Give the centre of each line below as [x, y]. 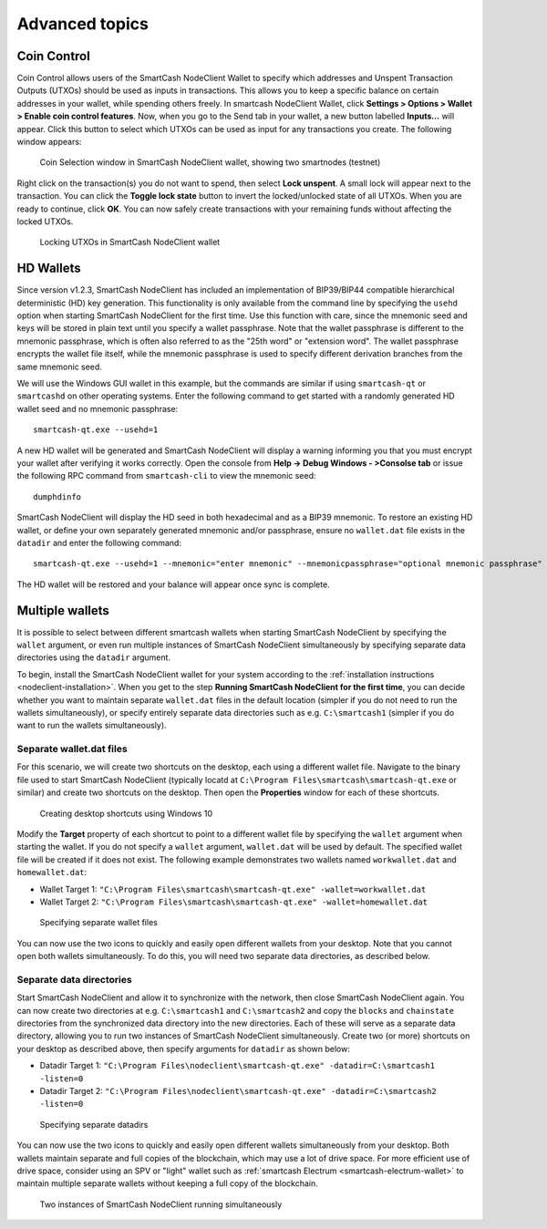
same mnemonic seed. [59, 367]
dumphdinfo [57, 496]
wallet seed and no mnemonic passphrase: [98, 408]
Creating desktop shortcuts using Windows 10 [126, 813]
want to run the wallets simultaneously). [92, 726]
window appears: [49, 142]
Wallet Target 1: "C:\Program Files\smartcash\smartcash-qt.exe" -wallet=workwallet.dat [233, 889]
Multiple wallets [63, 610]
